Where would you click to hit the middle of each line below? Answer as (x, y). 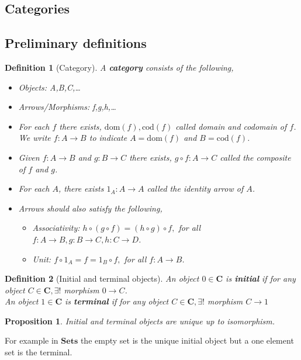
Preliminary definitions (76, 43)
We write (34, 138)
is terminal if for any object (117, 301)
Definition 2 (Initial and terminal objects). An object (102, 278)
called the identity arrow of (195, 188)
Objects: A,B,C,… (49, 87)
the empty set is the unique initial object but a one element (187, 340)
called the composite (255, 157)
